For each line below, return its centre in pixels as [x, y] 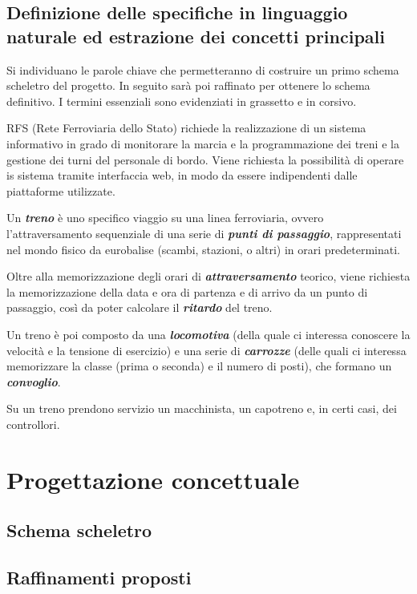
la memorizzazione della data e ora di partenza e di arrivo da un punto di [187, 291]
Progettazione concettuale [153, 479]
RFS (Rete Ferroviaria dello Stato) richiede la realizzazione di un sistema [186, 128]
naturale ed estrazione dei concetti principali [196, 36]
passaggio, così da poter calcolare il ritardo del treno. [140, 307]
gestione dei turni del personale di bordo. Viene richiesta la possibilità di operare [205, 159]
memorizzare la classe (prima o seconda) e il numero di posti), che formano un [199, 366]
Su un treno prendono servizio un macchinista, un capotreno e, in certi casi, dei [202, 408]
